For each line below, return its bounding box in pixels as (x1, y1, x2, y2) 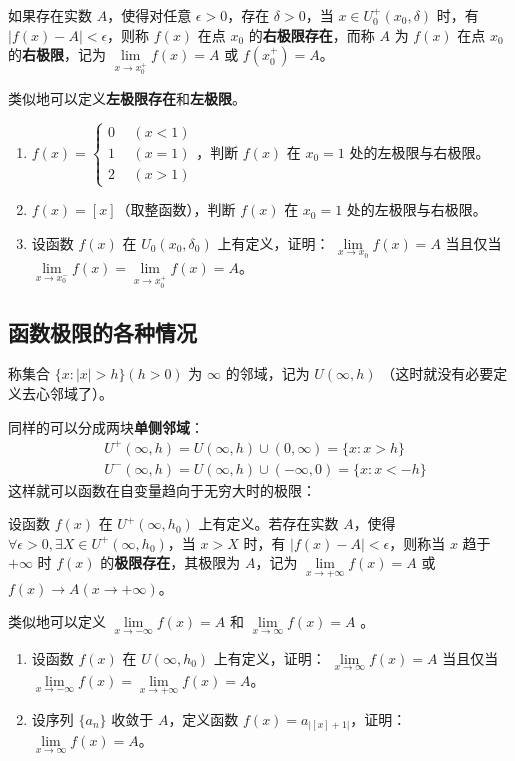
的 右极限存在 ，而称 (248, 24, 375, 45)
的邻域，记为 (225, 363, 310, 384)
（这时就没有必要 (381, 363, 494, 384)
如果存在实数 (8, 5, 92, 25)
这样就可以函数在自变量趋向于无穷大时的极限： (8, 479, 316, 500)
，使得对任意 (107, 5, 192, 25)
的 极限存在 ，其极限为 (100, 552, 241, 573)
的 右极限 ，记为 (8, 44, 106, 65)
